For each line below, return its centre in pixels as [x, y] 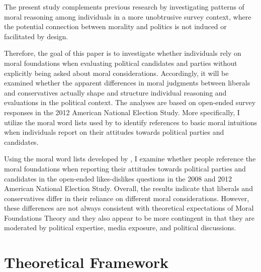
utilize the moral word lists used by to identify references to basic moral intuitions [131, 122]
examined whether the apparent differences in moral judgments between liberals [127, 83]
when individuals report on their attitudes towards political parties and [114, 132]
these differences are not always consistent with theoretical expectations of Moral [129, 208]
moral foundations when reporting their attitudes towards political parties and [125, 168]
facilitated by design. [36, 36]
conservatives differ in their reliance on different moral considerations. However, [127, 198]
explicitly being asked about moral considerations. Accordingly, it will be [116, 73]
